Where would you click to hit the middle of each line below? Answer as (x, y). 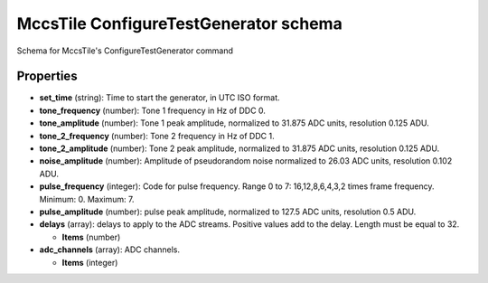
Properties (47, 76)
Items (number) (91, 237)
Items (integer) (90, 262)
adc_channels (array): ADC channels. (110, 250)
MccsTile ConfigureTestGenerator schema (179, 24)
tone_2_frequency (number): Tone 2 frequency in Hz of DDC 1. (157, 136)
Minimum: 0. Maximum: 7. (87, 199)
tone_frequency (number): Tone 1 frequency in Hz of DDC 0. (153, 110)
